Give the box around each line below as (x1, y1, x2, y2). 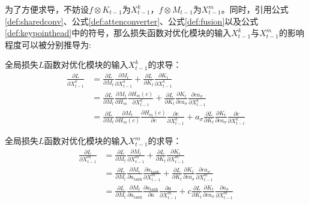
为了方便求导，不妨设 (5, 3, 89, 15)
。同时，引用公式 (221, 3, 289, 15)
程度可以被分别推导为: (5, 38, 91, 50)
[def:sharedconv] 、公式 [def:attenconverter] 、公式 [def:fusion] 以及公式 (5, 14, 259, 27)
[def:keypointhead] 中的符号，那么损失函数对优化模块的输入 (5, 26, 232, 39)
